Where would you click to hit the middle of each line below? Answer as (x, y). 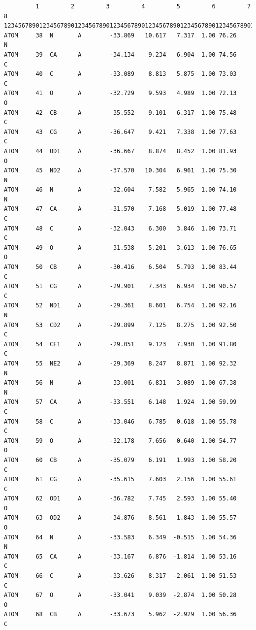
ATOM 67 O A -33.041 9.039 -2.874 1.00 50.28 (120, 595)
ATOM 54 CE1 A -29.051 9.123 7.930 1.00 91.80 (120, 344)
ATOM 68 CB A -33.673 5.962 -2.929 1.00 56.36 (120, 614)
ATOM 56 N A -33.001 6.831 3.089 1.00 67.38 (120, 383)
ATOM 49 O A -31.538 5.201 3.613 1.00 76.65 (120, 248)
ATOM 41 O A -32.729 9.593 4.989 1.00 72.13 (120, 93)
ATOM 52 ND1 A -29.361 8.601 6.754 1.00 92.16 (120, 306)
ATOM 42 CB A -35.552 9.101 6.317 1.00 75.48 (120, 113)
